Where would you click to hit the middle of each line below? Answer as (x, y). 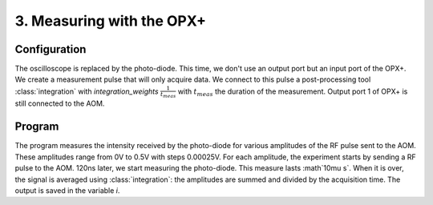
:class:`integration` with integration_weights (87, 91)
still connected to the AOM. (60, 103)
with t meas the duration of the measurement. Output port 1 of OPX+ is (293, 92)
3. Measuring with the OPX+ (110, 21)
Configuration (51, 49)
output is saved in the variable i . (67, 190)
